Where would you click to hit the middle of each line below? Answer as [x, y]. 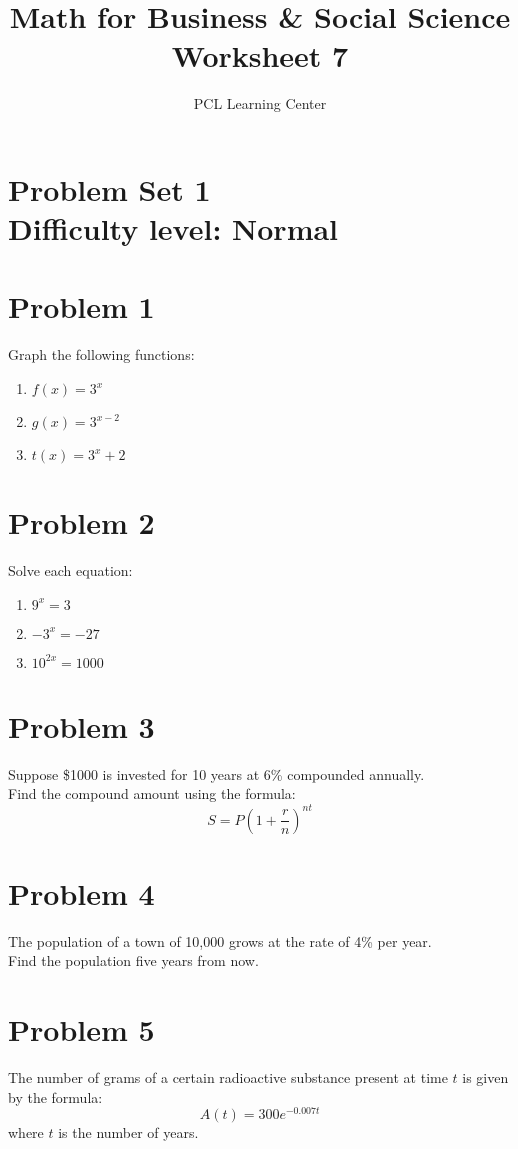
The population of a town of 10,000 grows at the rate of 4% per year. [220, 940]
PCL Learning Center [260, 103]
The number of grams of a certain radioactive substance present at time [228, 1076]
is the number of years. [128, 1132]
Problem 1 [81, 306]
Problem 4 [81, 892]
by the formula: [55, 1096]
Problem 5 [81, 1029]
